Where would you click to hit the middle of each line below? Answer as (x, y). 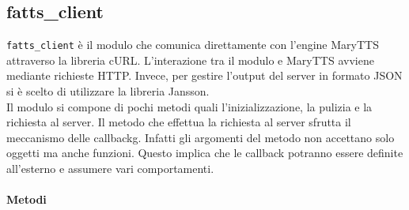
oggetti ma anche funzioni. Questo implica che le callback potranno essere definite (205, 153)
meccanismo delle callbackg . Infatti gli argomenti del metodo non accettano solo (201, 137)
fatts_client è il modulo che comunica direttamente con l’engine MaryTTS (193, 45)
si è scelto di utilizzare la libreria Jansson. (108, 91)
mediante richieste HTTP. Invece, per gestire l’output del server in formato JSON (204, 75)
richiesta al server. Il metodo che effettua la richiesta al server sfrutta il (179, 122)
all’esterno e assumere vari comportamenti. (110, 169)
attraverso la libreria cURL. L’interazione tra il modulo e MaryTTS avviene (190, 60)
